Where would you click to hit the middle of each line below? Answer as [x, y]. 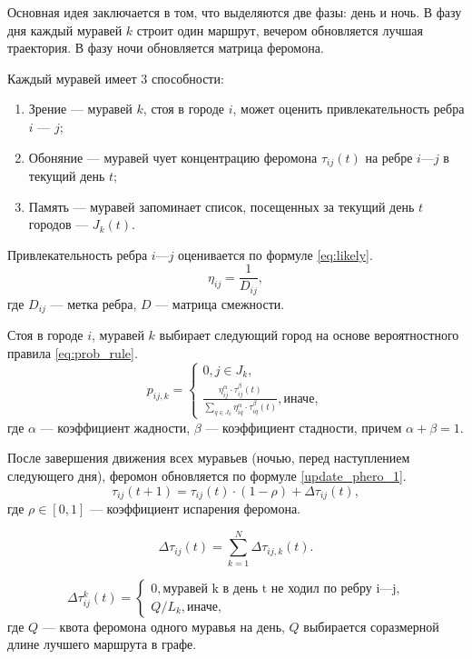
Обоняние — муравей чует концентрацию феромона [173, 157]
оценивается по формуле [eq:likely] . [275, 254]
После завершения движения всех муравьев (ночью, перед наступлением [209, 458]
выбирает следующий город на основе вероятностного [309, 335]
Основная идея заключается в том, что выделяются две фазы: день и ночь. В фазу [235, 12]
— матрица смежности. [220, 303]
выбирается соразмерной [371, 626]
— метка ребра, [93, 303]
